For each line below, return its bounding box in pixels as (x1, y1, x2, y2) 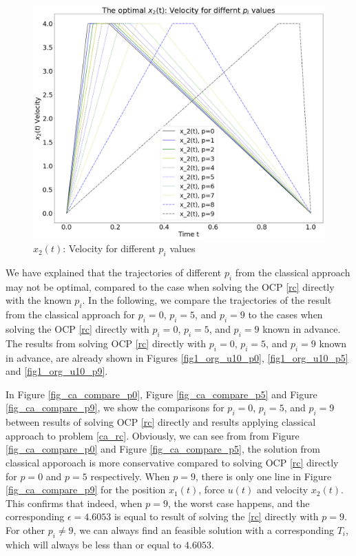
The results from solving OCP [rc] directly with (6, 336, 207, 350)
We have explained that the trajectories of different (6, 265, 222, 280)
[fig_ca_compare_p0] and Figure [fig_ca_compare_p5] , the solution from (6, 442, 321, 456)
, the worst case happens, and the (167, 495, 310, 510)
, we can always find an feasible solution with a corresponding (73, 523, 334, 537)
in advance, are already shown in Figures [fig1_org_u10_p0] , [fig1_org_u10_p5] (6, 350, 348, 364)
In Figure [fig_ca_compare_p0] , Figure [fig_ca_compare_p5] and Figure (6, 387, 317, 401)
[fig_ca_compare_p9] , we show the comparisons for (6, 400, 224, 415)
